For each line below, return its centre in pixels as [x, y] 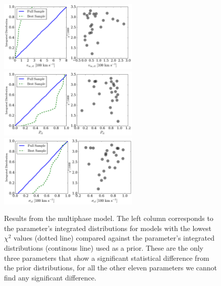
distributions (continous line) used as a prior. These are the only [104, 248]
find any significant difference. [50, 277]
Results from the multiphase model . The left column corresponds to [109, 218]
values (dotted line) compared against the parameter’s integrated [114, 238]
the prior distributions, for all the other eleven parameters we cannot [111, 268]
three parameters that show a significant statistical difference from [107, 258]
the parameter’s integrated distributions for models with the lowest [108, 228]
